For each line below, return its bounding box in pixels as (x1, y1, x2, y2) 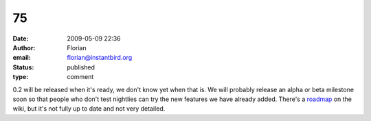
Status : (12, 63, 34, 71)
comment (67, 73, 94, 81)
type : (12, 73, 29, 81)
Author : (12, 43, 36, 52)
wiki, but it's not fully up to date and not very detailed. (12, 104, 166, 113)
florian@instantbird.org (67, 54, 133, 62)
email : (12, 54, 31, 62)
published (67, 63, 95, 71)
